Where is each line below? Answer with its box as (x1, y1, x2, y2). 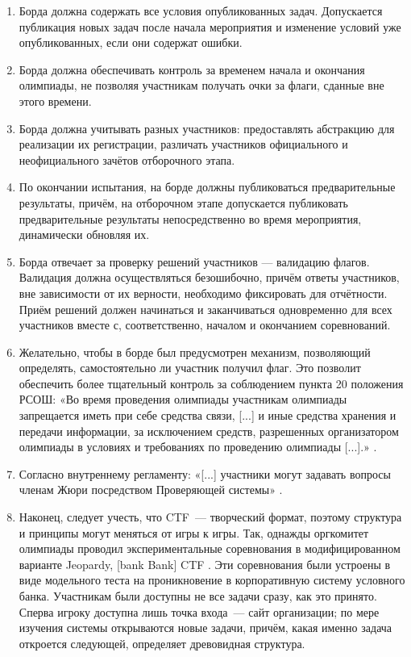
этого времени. (19, 92, 92, 109)
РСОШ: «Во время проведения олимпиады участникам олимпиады (19, 391, 347, 408)
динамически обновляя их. (19, 226, 150, 243)
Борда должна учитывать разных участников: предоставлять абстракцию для (19, 119, 395, 136)
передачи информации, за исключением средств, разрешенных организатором (19, 422, 399, 439)
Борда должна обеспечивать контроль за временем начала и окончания (19, 61, 365, 77)
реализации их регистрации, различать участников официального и (19, 136, 348, 153)
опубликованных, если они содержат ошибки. (19, 34, 243, 51)
